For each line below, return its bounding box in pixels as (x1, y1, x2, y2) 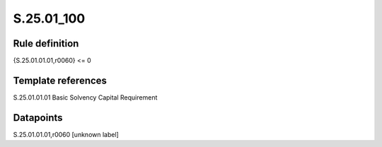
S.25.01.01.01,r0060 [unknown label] (13, 130, 120, 139)
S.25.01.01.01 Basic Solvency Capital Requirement (13, 93, 158, 102)
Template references (13, 74, 108, 86)
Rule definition (13, 37, 79, 49)
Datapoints (13, 112, 63, 124)
